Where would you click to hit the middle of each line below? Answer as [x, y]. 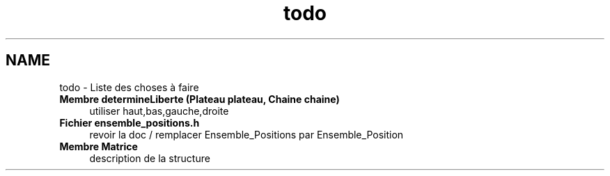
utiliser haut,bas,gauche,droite [159, 111]
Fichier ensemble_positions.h [130, 122]
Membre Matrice [99, 146]
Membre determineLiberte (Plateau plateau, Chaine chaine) [200, 99]
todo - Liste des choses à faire [129, 87]
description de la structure [150, 158]
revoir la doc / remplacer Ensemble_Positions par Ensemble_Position [247, 134]
